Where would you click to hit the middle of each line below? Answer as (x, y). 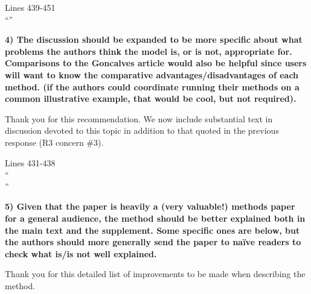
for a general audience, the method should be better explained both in (155, 218)
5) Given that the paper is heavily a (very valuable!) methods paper (150, 206)
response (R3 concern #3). (54, 142)
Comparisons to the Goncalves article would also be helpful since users (156, 63)
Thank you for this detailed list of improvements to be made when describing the (155, 274)
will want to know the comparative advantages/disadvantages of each (152, 74)
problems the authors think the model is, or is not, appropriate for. (149, 51)
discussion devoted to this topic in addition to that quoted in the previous (142, 130)
